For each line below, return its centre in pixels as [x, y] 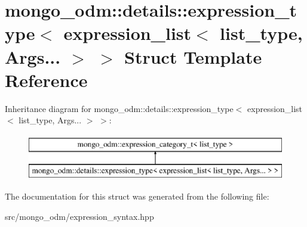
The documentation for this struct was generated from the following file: [137, 196]
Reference [46, 80]
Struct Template [193, 56]
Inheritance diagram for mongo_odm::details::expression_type [119, 108]
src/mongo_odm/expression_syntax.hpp [79, 216]
